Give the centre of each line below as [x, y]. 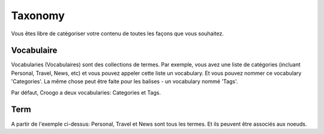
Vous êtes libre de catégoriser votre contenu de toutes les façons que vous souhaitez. [118, 33]
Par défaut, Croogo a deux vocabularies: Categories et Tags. [86, 92]
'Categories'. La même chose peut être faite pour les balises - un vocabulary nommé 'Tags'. [124, 81]
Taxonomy [38, 16]
